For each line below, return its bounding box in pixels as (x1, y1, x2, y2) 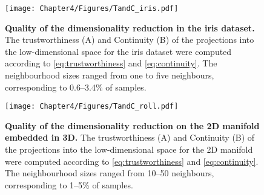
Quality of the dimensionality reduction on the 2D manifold (5, 119, 260, 132)
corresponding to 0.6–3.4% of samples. (5, 80, 147, 93)
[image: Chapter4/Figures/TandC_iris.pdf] (5, 4, 179, 13)
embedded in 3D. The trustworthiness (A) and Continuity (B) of (5, 131, 255, 144)
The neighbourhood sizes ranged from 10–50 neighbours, (5, 167, 214, 179)
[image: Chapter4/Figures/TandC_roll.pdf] (5, 102, 179, 111)
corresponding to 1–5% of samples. (5, 178, 133, 191)
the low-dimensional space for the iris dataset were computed (5, 45, 232, 57)
